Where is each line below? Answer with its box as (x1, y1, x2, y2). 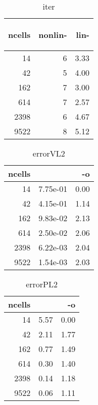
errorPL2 (26, 278, 58, 290)
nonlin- (38, 29, 67, 40)
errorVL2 (32, 147, 65, 159)
